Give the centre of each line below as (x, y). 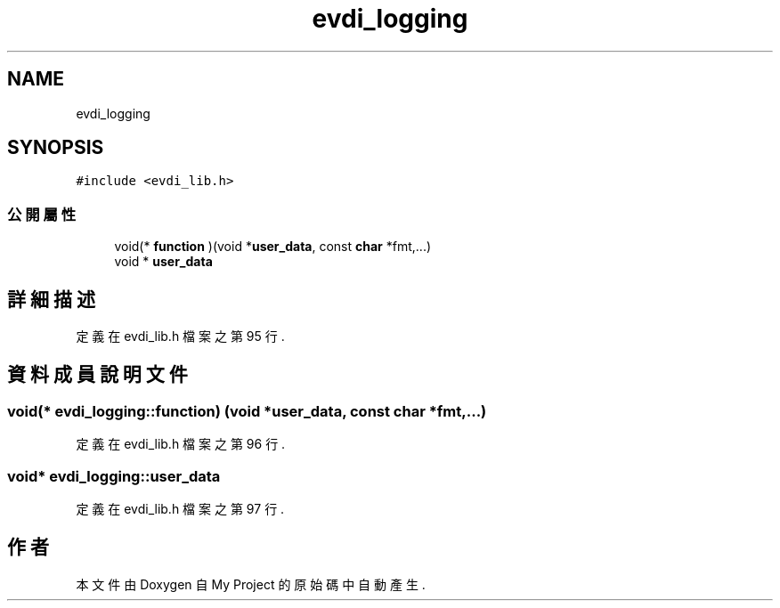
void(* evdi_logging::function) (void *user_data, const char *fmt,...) (247, 411)
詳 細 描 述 (51, 299)
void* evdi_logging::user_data (114, 476)
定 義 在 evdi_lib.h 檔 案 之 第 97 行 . (180, 509)
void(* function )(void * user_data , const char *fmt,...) (273, 247)
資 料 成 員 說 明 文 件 (97, 375)
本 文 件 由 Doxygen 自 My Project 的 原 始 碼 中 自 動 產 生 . (251, 584)
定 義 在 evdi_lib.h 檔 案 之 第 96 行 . (181, 444)
